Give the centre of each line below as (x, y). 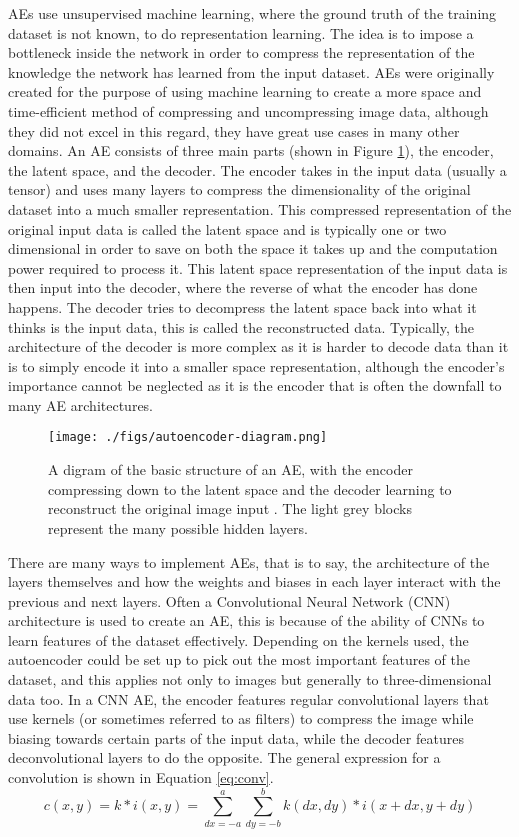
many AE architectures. (81, 404)
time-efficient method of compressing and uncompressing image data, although (248, 110)
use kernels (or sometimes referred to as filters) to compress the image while (241, 718)
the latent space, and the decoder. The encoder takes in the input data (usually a (257, 169)
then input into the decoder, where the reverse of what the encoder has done (243, 287)
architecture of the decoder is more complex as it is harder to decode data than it (258, 346)
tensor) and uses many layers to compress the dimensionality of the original (239, 189)
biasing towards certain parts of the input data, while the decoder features (236, 737)
